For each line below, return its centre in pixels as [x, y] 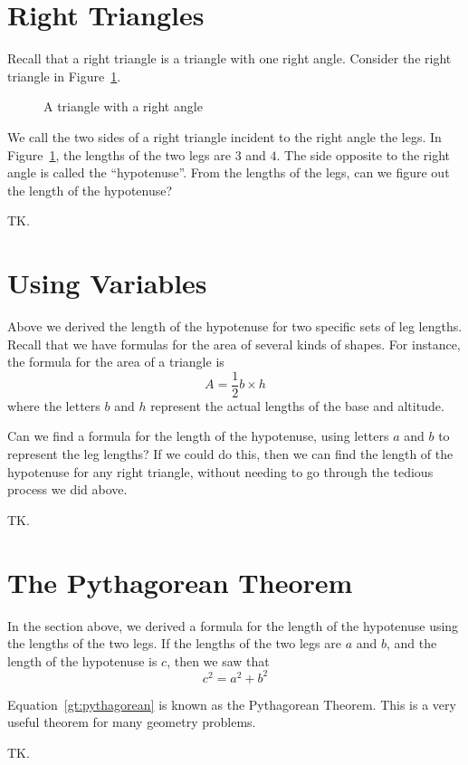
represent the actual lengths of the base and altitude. [297, 405]
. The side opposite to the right [363, 154]
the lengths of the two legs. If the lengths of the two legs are [174, 643]
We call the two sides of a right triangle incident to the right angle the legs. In [224, 136]
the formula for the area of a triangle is [116, 362]
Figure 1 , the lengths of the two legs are [119, 154]
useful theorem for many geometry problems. [132, 722]
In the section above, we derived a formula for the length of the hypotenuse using [233, 625]
